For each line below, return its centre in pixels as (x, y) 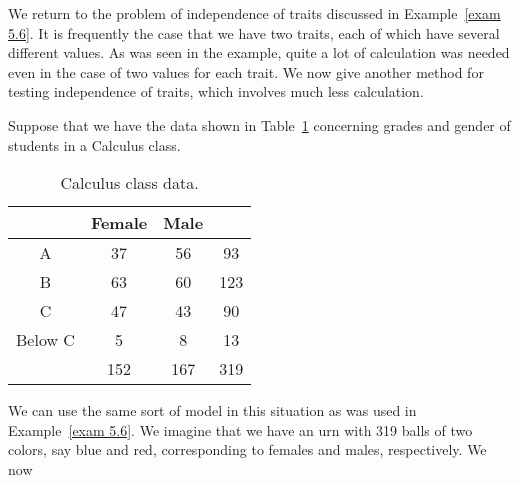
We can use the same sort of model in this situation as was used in (212, 410)
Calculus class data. (129, 183)
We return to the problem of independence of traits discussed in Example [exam (254, 13)
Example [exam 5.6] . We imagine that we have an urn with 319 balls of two (240, 429)
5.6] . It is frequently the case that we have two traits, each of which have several (254, 32)
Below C (45, 340)
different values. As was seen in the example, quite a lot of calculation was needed (259, 52)
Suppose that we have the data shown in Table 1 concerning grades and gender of (259, 124)
